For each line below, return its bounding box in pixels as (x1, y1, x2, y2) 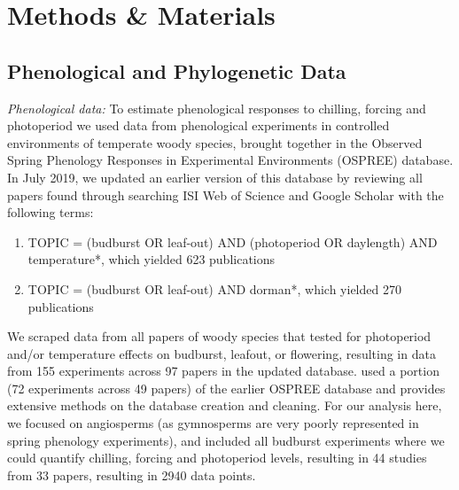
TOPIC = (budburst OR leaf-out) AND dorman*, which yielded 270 (27, 279, 401, 298)
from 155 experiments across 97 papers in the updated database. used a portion (7, 362, 440, 380)
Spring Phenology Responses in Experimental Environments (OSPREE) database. (7, 151, 454, 169)
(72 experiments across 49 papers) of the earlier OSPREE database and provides (7, 378, 446, 397)
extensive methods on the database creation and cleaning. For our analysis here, (7, 396, 442, 415)
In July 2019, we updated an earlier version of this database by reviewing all (7, 167, 423, 186)
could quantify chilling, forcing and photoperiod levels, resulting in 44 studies (7, 448, 427, 467)
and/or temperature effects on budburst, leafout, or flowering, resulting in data (7, 344, 436, 362)
